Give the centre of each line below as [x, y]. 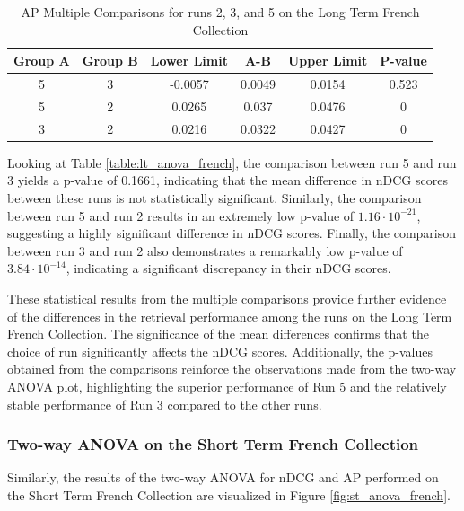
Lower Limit [189, 61]
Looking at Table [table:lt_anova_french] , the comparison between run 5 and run [232, 162]
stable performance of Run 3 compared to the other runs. [165, 404]
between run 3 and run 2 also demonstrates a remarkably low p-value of [205, 250]
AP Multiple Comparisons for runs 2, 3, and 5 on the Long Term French [220, 12]
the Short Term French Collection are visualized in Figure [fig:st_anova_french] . [229, 494]
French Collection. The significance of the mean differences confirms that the [218, 334]
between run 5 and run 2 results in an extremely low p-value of [181, 215]
